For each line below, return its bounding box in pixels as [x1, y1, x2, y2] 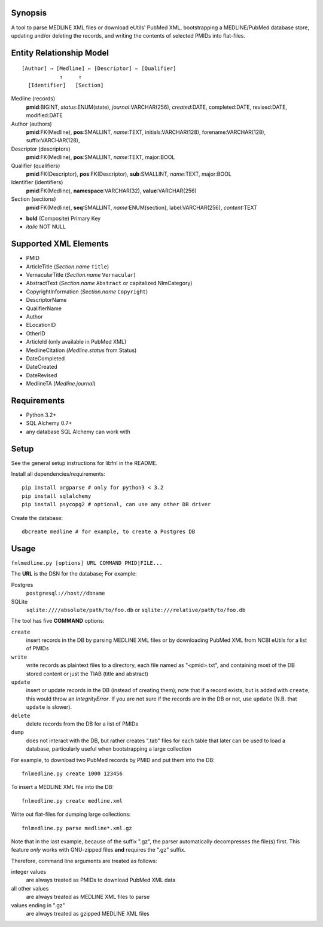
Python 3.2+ [26, 411, 57, 418]
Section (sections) [11, 195, 56, 203]
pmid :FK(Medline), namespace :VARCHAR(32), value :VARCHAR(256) [26, 187, 197, 194]
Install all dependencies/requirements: [11, 470, 106, 478]
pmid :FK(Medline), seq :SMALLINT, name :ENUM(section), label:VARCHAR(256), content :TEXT [26, 204, 257, 211]
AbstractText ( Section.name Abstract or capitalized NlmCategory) [26, 280, 193, 287]
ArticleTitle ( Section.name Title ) [26, 263, 109, 270]
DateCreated [26, 363, 58, 371]
